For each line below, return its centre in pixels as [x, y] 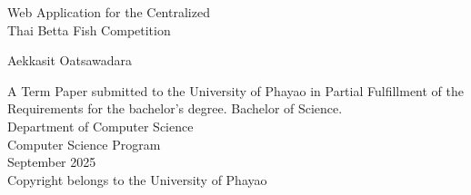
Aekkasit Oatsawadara [70, 60]
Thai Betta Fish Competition [89, 29]
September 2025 [52, 162]
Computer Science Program [84, 144]
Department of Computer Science [100, 126]
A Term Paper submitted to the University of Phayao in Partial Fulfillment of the [236, 90]
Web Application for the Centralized [109, 12]
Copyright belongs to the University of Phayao [137, 179]
